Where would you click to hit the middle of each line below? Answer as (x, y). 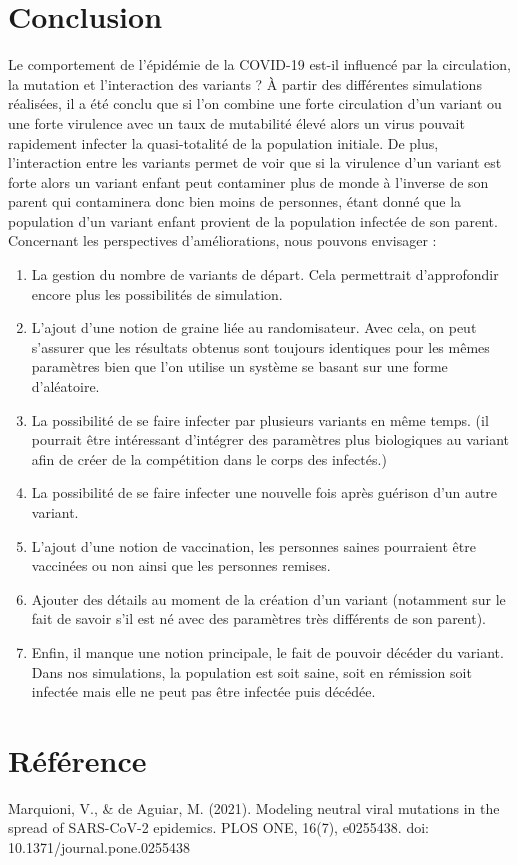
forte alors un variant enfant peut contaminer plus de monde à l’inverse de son (248, 181)
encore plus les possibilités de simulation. (157, 293)
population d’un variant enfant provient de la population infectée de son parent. (253, 220)
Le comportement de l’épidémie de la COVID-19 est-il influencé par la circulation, (259, 64)
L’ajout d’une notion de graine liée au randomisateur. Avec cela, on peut (254, 327)
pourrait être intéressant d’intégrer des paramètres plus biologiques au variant (270, 439)
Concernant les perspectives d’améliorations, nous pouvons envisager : (222, 240)
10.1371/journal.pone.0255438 (99, 847)
